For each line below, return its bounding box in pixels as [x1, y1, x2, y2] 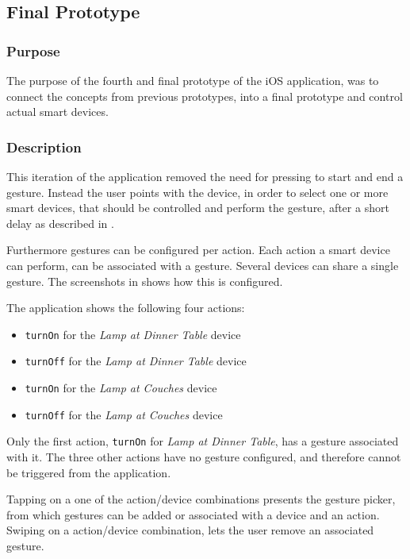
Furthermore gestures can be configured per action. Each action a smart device [6, 241, 390, 258]
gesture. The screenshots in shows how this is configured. [6, 272, 283, 289]
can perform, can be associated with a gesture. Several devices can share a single [6, 256, 399, 273]
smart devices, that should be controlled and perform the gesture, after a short [6, 199, 389, 216]
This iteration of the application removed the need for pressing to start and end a [6, 168, 404, 184]
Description [6, 137, 82, 156]
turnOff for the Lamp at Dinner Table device [25, 353, 247, 369]
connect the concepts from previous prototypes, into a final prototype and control [6, 87, 403, 104]
